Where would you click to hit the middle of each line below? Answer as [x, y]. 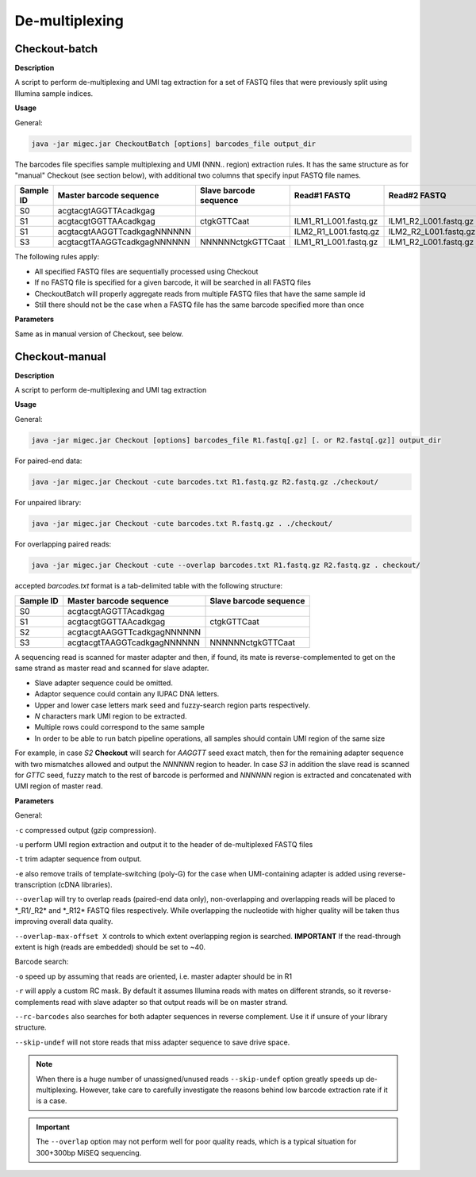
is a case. [52, 1101]
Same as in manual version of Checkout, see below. [99, 334]
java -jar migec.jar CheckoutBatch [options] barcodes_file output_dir [174, 144]
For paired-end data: [48, 461]
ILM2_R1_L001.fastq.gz [337, 232]
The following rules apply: [57, 257]
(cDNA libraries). [85, 885]
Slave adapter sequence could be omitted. [104, 683]
